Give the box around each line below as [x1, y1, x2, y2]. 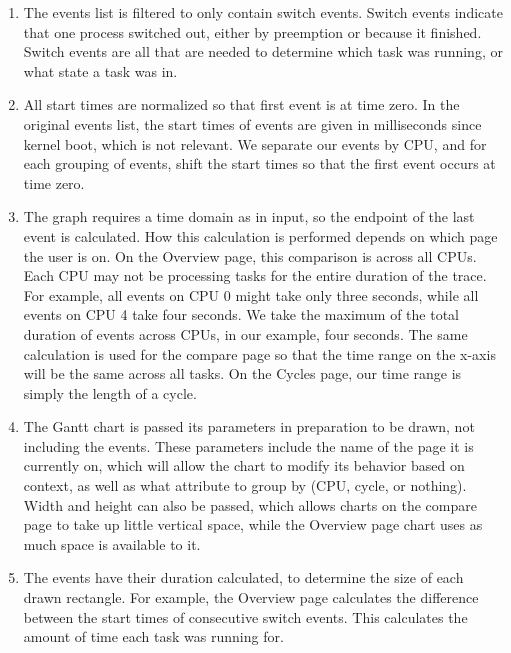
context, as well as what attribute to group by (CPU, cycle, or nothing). [23, 475, 467, 496]
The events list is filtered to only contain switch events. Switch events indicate [23, 2, 503, 22]
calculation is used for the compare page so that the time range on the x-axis [23, 343, 496, 364]
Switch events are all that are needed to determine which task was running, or [23, 41, 503, 62]
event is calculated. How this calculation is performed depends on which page [23, 225, 498, 246]
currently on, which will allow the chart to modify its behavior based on [23, 455, 465, 476]
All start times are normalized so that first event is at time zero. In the [23, 94, 460, 115]
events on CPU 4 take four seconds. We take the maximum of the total [23, 304, 459, 325]
